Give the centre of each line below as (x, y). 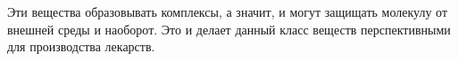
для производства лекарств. (81, 46)
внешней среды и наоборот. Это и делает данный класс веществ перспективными (229, 29)
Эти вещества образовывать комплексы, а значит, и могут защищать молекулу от (228, 11)
